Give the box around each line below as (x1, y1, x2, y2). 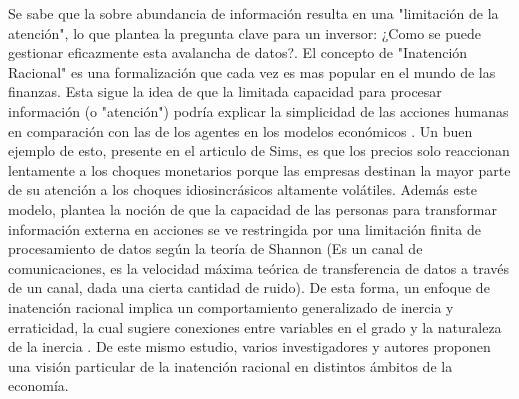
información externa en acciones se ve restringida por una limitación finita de (8, 218, 481, 239)
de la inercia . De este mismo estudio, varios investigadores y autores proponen (8, 336, 491, 357)
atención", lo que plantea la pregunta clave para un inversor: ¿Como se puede (8, 22, 481, 43)
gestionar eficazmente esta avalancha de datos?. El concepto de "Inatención (8, 42, 468, 63)
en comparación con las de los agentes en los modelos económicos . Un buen (8, 120, 473, 141)
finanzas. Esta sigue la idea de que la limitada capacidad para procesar (8, 81, 442, 102)
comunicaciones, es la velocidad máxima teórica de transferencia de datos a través (8, 257, 509, 278)
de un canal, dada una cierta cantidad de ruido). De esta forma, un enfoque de (8, 277, 490, 298)
